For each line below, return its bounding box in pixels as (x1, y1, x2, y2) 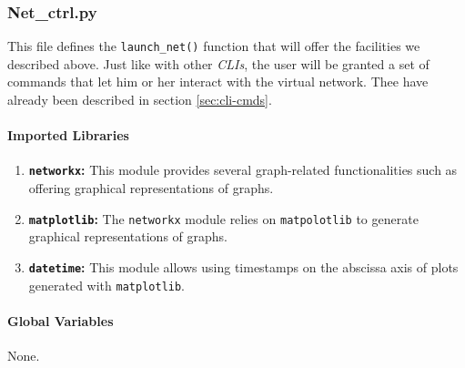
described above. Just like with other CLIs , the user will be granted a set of (7, 54, 430, 73)
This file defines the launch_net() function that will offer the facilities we (7, 36, 420, 56)
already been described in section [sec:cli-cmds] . (7, 90, 272, 109)
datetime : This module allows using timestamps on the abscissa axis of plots (28, 257, 459, 276)
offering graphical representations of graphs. (28, 179, 274, 198)
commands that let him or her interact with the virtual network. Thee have (7, 72, 429, 91)
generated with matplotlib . (28, 275, 186, 294)
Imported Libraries (7, 126, 129, 145)
